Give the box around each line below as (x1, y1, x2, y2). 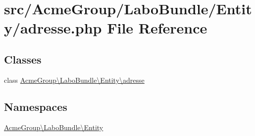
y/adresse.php (4, 18, 102, 38)
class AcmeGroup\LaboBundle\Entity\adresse (4, 74, 145, 85)
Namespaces (4, 99, 67, 114)
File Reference (107, 18, 207, 38)
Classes (4, 51, 42, 67)
